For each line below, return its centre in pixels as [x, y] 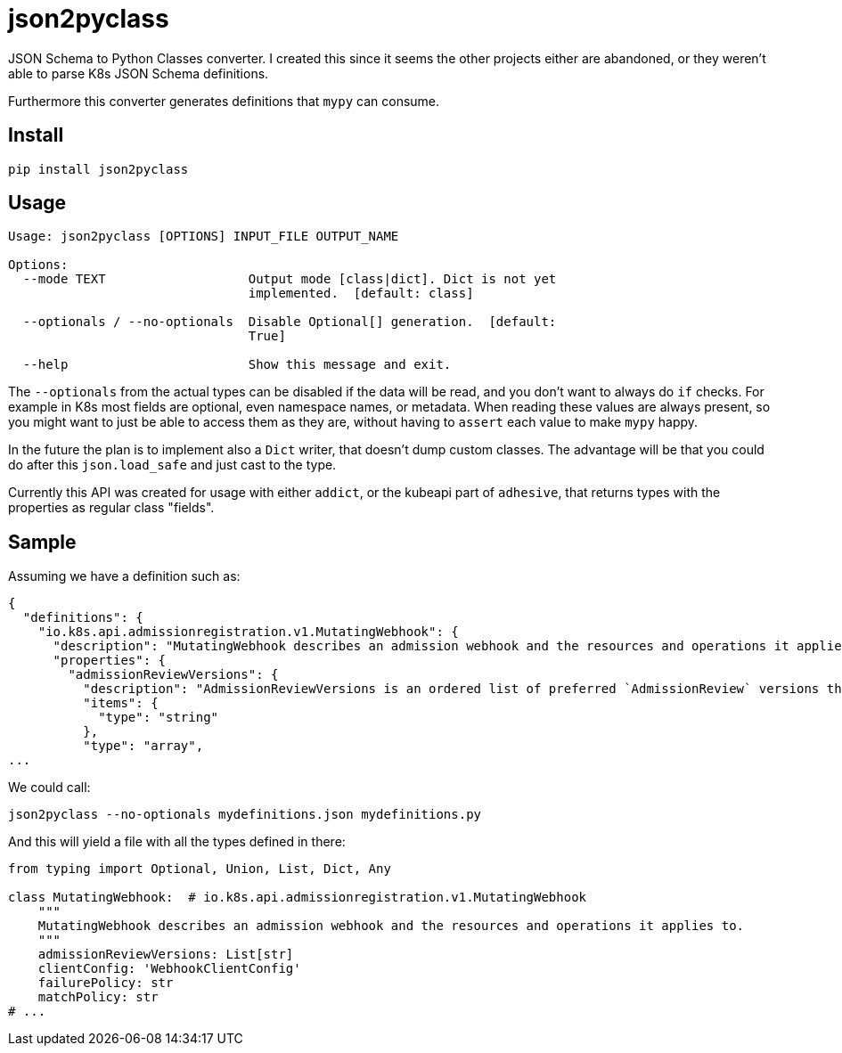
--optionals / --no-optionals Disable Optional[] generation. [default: [290, 322]
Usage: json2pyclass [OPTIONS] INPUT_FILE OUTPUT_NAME [204, 237]
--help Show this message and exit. [237, 365]
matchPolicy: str [98, 997]
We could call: [49, 788]
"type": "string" [159, 718]
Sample [42, 542]
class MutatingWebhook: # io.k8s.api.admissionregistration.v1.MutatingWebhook [298, 898]
